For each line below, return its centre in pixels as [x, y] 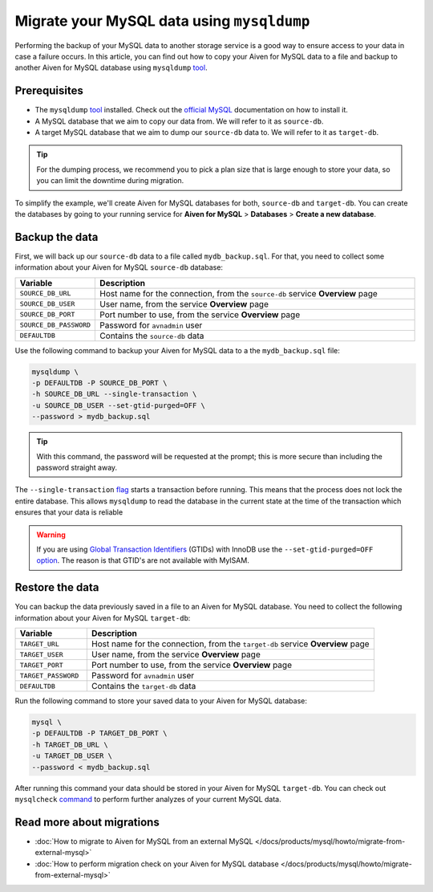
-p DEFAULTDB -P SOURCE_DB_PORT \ [99, 383]
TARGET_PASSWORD [49, 676]
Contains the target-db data [144, 686]
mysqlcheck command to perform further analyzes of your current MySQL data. [148, 799]
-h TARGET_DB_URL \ [70, 744]
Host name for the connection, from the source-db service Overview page [239, 293]
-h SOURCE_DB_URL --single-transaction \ [114, 394]
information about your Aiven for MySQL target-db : [103, 617]
